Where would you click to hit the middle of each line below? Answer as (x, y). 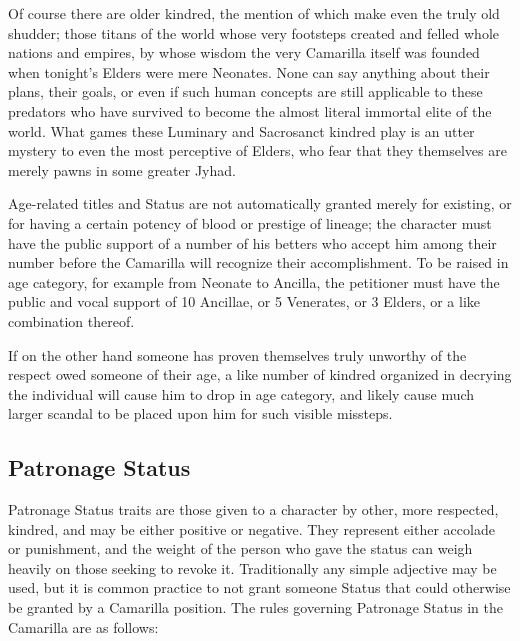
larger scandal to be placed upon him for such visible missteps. (200, 413)
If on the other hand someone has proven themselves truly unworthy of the (237, 354)
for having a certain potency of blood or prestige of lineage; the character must (250, 222)
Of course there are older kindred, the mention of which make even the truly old (254, 13)
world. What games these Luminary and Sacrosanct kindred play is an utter (241, 130)
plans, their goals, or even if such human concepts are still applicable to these (245, 91)
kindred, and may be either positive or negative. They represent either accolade (251, 528)
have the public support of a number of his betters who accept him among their (252, 242)
